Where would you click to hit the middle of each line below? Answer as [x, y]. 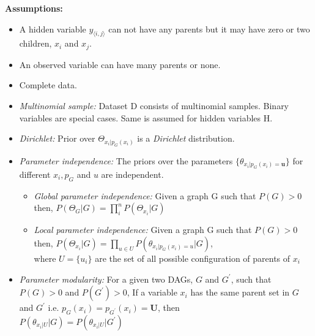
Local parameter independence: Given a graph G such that [143, 230]
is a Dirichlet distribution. [186, 138]
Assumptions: [34, 8]
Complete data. [48, 85]
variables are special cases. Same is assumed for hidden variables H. [146, 117]
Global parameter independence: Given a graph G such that [145, 195]
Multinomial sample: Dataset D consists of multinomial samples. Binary [154, 106]
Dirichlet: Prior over [57, 138]
